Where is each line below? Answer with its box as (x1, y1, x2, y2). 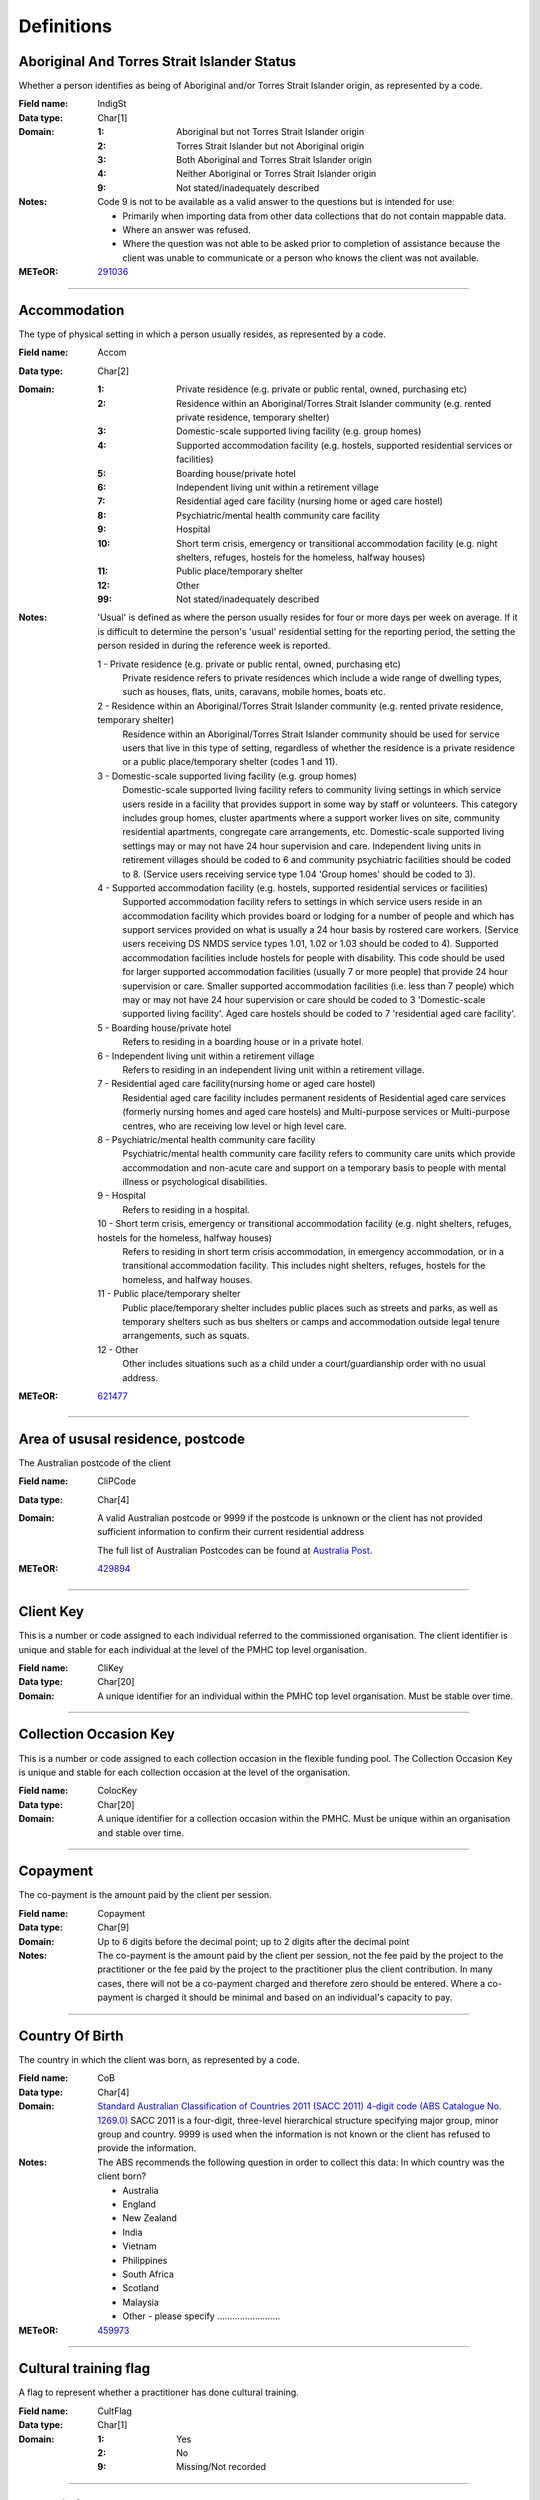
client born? (97, 2170, 147, 2182)
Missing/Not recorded (176, 2461, 267, 2473)
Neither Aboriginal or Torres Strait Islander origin (176, 168, 377, 180)
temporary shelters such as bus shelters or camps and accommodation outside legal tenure (122, 1316, 500, 1327)
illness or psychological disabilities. (122, 1176, 268, 1188)
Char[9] (97, 1921, 130, 1934)
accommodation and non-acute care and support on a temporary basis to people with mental (122, 1161, 507, 1174)
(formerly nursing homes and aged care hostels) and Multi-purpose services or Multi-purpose (122, 1106, 510, 1118)
